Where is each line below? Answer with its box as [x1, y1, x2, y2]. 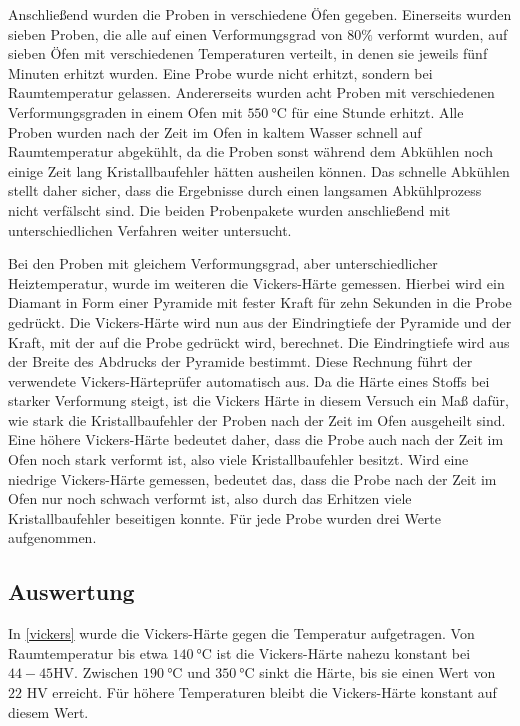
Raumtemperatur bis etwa [8, 642, 168, 663]
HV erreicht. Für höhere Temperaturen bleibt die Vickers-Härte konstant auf [26, 682, 497, 703]
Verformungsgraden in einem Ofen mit [8, 101, 243, 122]
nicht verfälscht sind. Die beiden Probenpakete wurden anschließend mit [8, 199, 451, 220]
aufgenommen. [8, 527, 97, 548]
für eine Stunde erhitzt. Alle [291, 101, 464, 122]
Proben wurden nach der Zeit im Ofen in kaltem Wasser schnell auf [8, 121, 422, 142]
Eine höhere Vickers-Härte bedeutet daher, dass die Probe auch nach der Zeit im [8, 429, 504, 450]
